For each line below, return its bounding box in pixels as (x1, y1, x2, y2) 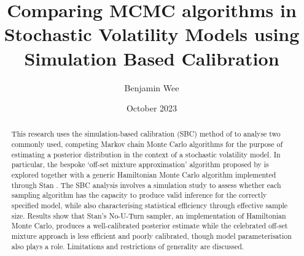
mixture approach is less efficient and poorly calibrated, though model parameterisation (11, 231, 292, 241)
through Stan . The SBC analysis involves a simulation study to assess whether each (11, 179, 281, 190)
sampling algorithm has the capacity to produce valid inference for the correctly (11, 190, 267, 200)
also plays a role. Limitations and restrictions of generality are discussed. (11, 241, 244, 251)
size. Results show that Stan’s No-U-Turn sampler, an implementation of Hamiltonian (11, 210, 286, 220)
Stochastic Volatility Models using (4, 21, 300, 47)
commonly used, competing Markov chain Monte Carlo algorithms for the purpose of (11, 139, 283, 149)
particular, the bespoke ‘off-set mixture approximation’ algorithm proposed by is (11, 159, 269, 170)
